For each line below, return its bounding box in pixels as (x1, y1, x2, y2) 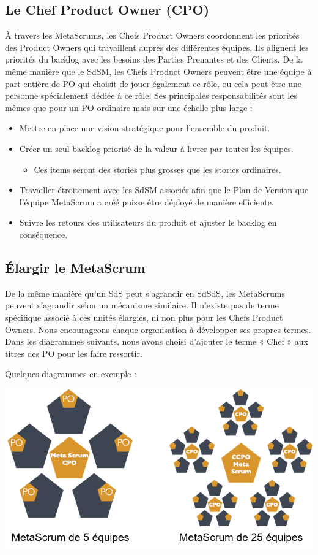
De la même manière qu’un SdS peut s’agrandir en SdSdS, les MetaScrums (5, 286, 285, 299)
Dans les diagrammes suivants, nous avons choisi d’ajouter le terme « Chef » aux (5, 335, 308, 348)
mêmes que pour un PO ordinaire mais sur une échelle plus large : (5, 101, 253, 113)
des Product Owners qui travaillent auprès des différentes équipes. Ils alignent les (5, 40, 309, 53)
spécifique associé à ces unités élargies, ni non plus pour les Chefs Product (5, 310, 283, 323)
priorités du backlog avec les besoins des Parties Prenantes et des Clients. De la (5, 53, 303, 66)
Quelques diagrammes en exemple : (5, 367, 136, 380)
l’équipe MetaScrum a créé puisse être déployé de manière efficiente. (19, 195, 274, 208)
